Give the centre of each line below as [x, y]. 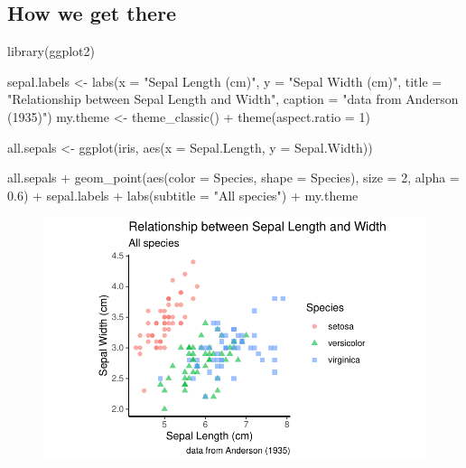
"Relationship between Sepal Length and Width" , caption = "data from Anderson [233, 99]
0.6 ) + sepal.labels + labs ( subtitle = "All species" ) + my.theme [183, 195]
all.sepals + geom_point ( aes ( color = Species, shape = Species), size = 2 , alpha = [233, 178]
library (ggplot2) [51, 51]
